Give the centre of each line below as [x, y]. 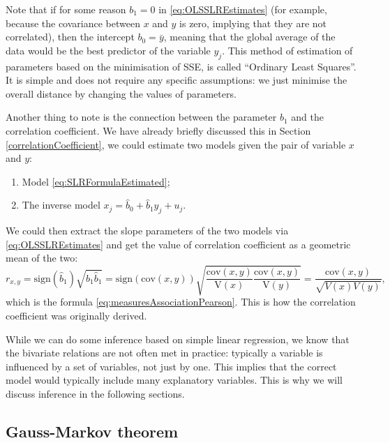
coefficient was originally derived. [76, 316]
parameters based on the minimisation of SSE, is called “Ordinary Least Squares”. [181, 66]
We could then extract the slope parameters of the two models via [147, 231]
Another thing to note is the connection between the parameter [141, 117]
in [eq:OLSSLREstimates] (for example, [243, 9]
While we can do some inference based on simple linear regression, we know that [178, 339]
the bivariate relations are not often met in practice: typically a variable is [164, 353]
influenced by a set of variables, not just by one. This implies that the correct [171, 366]
